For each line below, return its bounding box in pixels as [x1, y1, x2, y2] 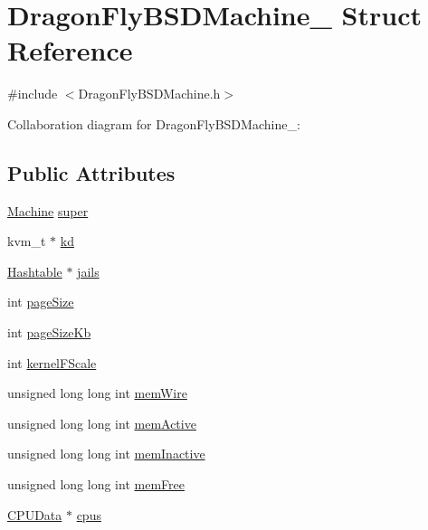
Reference [7, 32, 133, 69]
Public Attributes [7, 158, 176, 186]
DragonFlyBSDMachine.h [78, 84, 221, 103]
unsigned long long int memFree [7, 475, 185, 494]
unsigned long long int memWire [7, 383, 187, 402]
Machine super [7, 201, 89, 220]
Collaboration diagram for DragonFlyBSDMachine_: [7, 114, 300, 133]
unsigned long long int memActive [7, 413, 196, 432]
